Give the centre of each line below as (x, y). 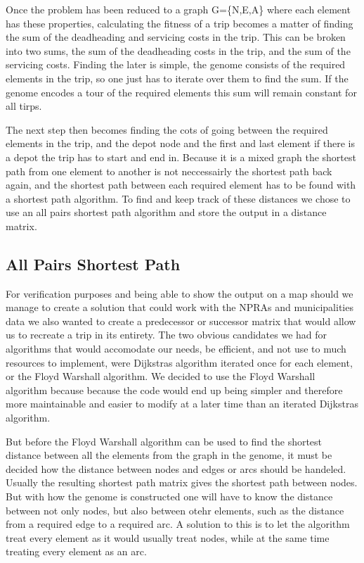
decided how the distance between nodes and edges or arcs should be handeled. (176, 468)
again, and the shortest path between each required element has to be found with (181, 185)
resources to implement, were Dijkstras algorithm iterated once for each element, (179, 362)
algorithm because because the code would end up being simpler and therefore (174, 390)
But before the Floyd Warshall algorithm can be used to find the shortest (164, 441)
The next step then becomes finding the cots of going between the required (167, 129)
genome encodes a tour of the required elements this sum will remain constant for (181, 92)
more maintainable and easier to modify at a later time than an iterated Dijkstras (182, 404)
